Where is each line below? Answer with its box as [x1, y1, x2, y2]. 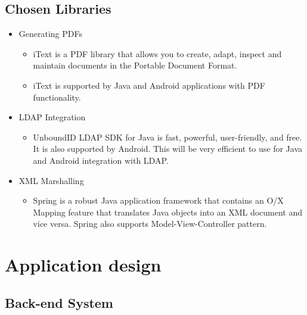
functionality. [33, 91, 81, 103]
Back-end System [5, 293, 113, 311]
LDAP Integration [18, 111, 86, 123]
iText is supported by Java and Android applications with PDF [33, 79, 265, 91]
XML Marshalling [18, 174, 84, 186]
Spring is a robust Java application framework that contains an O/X [33, 194, 284, 207]
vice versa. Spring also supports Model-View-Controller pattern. [33, 217, 267, 230]
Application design [5, 252, 162, 277]
